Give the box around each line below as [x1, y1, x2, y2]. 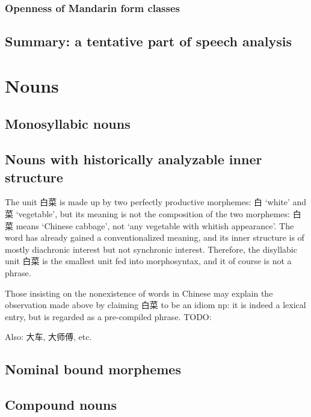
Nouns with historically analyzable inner [5, 150, 262, 168]
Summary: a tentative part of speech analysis [5, 32, 292, 51]
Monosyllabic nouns [5, 114, 131, 133]
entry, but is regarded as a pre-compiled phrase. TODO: [5, 310, 212, 323]
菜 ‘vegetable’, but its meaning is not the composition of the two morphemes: [5, 207, 290, 220]
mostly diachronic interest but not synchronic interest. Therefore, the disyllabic [5, 242, 297, 255]
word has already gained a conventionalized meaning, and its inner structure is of [5, 231, 304, 244]
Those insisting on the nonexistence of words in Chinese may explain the [5, 286, 273, 299]
